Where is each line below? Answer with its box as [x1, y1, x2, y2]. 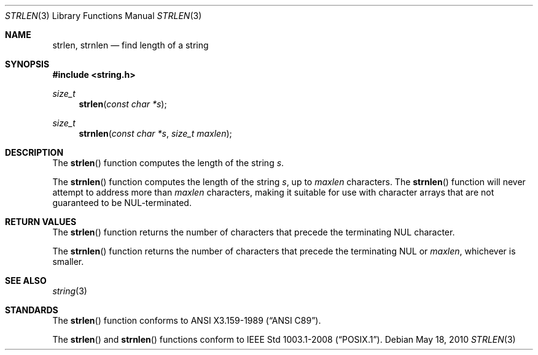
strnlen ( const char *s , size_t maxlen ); [79, 128, 232, 139]
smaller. [52, 256, 84, 267]
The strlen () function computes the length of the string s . [52, 158, 284, 168]
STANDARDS [5, 305, 58, 315]
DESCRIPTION [5, 147, 64, 158]
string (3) [52, 286, 87, 296]
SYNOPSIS [5, 59, 50, 69]
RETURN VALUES [5, 216, 77, 227]
